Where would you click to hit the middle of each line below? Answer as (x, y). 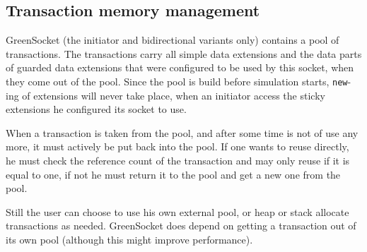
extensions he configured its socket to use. (96, 109)
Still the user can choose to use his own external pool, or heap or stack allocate (177, 211)
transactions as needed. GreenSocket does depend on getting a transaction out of (181, 226)
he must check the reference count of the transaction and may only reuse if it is (178, 161)
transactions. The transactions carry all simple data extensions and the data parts (184, 53)
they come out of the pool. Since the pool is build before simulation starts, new (177, 81)
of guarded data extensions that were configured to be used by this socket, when (180, 67)
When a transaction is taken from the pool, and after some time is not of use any (182, 132)
